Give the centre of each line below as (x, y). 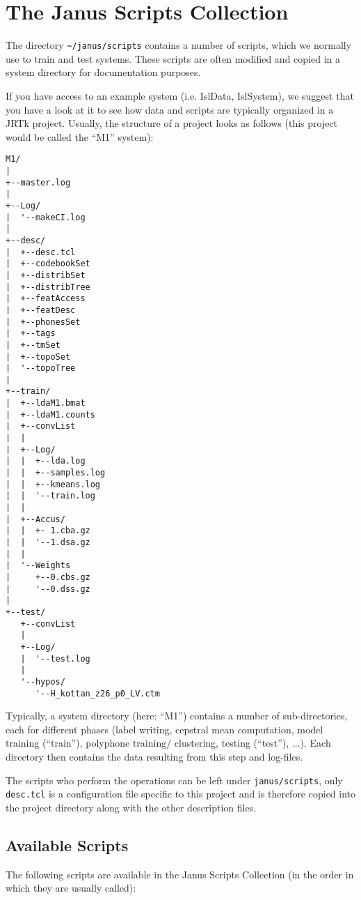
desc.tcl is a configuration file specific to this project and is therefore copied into (181, 794)
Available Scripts (67, 845)
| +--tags (31, 334)
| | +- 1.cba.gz (48, 531)
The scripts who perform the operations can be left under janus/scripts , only (174, 780)
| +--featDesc (41, 310)
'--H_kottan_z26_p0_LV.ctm (97, 693)
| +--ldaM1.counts (50, 414)
